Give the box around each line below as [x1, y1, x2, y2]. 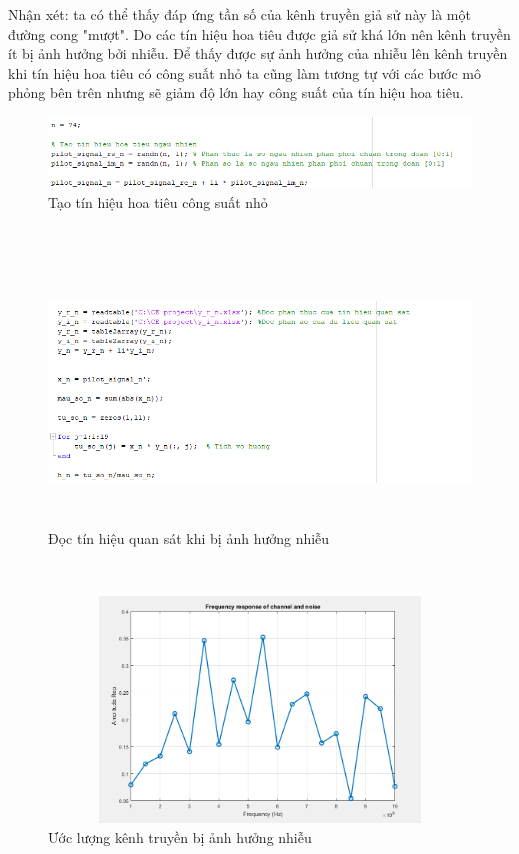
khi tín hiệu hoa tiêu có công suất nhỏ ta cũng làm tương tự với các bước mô [8, 62, 481, 83]
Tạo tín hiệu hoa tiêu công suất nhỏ [48, 191, 268, 212]
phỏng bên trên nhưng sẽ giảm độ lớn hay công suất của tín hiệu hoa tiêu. [8, 82, 464, 103]
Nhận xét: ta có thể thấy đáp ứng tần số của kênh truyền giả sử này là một [8, 4, 471, 24]
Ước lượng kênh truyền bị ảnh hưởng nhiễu [48, 826, 312, 847]
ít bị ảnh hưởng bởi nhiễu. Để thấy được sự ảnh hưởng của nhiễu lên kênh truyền [8, 43, 508, 64]
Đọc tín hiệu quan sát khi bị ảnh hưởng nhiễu [48, 528, 330, 549]
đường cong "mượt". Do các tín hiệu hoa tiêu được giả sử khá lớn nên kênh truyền [8, 23, 511, 44]
